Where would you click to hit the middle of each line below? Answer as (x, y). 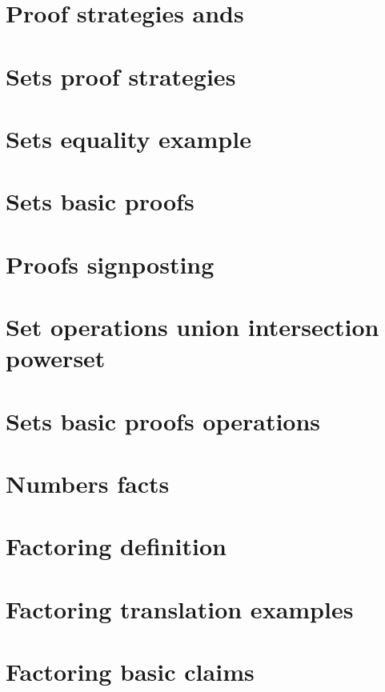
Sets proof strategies (121, 76)
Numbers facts (88, 483)
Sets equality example (128, 138)
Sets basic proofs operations (163, 420)
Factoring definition (116, 546)
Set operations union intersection (192, 327)
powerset (56, 358)
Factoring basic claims (130, 672)
